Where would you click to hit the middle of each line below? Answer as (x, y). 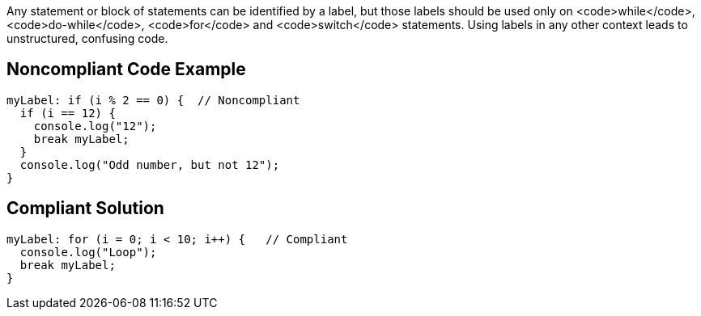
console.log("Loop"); (88, 252)
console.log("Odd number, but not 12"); (150, 164)
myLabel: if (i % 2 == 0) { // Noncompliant (153, 100)
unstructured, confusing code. (87, 38)
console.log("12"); (95, 126)
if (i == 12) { (68, 113)
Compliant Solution (85, 209)
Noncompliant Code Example (126, 70)
